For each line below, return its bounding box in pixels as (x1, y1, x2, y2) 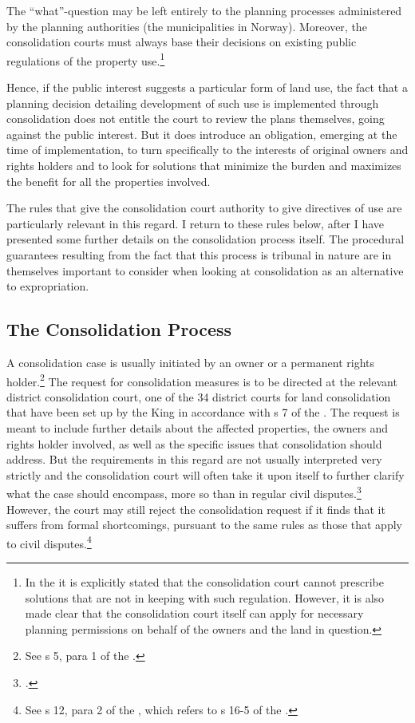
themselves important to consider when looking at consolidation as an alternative (6, 262, 404, 279)
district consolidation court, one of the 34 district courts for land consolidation (6, 388, 391, 405)
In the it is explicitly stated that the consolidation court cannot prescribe (25, 574, 385, 591)
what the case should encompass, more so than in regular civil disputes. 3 (6, 483, 362, 502)
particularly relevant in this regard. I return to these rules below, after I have (6, 215, 385, 231)
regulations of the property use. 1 (6, 49, 165, 69)
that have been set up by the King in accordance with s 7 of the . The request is (6, 404, 400, 421)
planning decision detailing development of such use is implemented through (6, 94, 379, 111)
